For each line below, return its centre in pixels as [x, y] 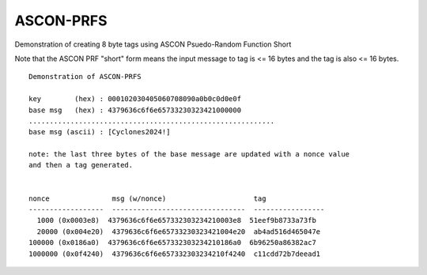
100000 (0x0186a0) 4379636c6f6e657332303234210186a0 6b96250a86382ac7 [172, 243]
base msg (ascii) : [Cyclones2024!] [100, 132]
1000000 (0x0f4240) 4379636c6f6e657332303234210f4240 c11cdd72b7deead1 [175, 254]
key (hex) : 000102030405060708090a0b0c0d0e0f [135, 99]
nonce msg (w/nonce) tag [147, 198]
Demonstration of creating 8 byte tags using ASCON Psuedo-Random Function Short [153, 44]
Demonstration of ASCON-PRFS [85, 77]
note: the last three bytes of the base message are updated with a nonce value [189, 154]
